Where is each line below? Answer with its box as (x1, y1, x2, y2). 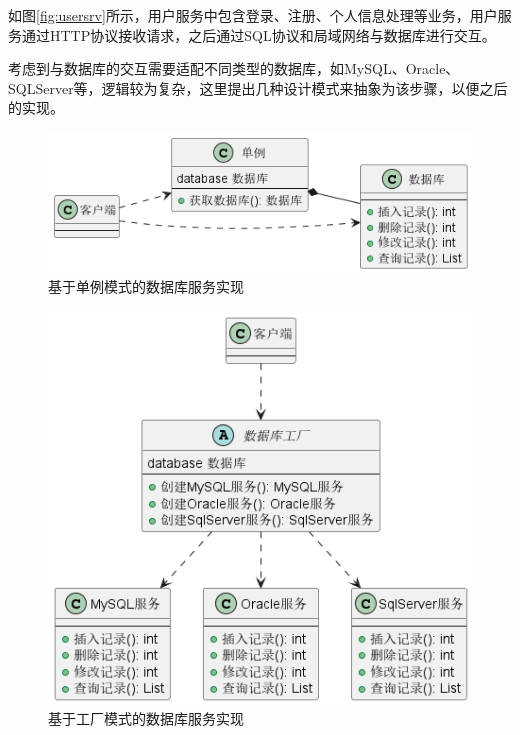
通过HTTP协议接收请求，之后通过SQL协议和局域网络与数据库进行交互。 (21, 24, 496, 45)
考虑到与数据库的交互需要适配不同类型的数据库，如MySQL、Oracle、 (8, 58, 460, 79)
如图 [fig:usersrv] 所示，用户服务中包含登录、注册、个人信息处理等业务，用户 (8, 5, 498, 25)
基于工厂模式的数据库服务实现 (48, 708, 244, 729)
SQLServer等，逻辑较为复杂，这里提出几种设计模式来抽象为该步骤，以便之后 (8, 77, 508, 98)
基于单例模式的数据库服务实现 (48, 276, 244, 297)
